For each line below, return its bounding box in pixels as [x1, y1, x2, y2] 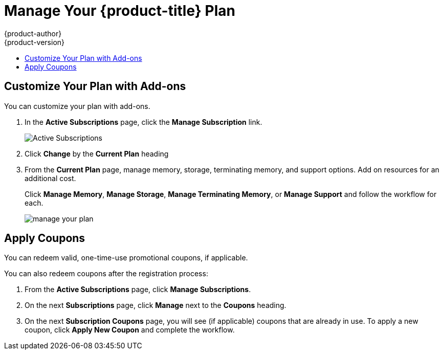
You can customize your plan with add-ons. [4, 101, 150, 110]
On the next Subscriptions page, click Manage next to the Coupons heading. [25, 301, 286, 310]
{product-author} [4, 29, 62, 38]
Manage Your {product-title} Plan [4, 2, 235, 19]
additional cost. [25, 173, 76, 183]
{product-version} [4, 37, 65, 47]
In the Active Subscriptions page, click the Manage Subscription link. [25, 117, 262, 126]
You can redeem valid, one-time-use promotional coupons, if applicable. [4, 253, 248, 262]
